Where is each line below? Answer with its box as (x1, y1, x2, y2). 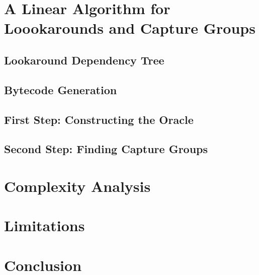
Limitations (4, 215, 85, 236)
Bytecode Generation (4, 82, 117, 97)
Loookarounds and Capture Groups (4, 18, 255, 38)
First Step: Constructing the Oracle (4, 111, 194, 127)
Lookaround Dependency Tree (4, 52, 164, 67)
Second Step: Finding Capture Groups (4, 141, 208, 157)
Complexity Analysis (4, 175, 151, 196)
